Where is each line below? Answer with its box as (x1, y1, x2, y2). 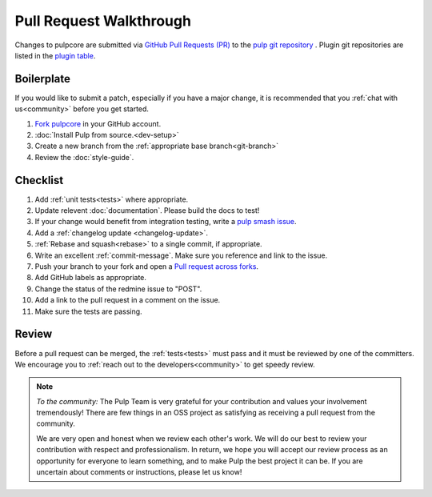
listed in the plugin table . (14, 50, 96, 60)
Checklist (14, 173, 64, 187)
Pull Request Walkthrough (14, 12, 192, 30)
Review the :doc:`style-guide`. (34, 152, 134, 162)
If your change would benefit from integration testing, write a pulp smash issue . (34, 217, 297, 226)
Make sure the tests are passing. (34, 307, 143, 316)
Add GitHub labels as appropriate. (34, 273, 147, 283)
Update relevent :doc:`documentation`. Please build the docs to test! (34, 206, 260, 215)
